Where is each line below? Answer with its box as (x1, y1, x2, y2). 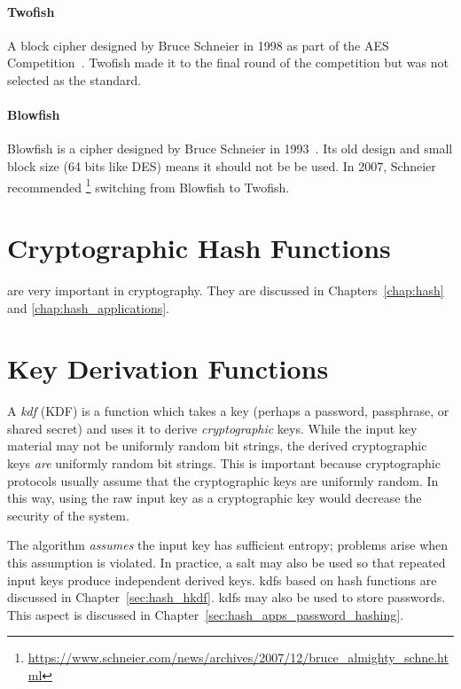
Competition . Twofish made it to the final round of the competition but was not (7, 53, 449, 72)
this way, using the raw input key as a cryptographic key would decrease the (7, 489, 422, 507)
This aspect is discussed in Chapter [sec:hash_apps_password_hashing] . (7, 605, 404, 623)
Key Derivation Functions (7, 350, 329, 387)
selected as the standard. (7, 70, 142, 89)
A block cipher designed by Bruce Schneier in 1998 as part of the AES (7, 35, 389, 54)
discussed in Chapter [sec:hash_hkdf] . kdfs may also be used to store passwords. (7, 588, 446, 607)
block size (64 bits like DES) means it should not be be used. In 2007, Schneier (7, 156, 436, 175)
